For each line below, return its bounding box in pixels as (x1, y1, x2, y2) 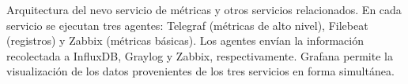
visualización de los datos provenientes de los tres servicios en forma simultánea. (6, 63, 395, 79)
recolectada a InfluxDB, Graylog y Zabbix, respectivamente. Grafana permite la (6, 47, 393, 64)
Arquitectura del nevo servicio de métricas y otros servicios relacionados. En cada (6, 2, 402, 17)
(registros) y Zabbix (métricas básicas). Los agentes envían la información (6, 32, 364, 49)
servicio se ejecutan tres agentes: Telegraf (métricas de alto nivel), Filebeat (6, 16, 368, 33)
